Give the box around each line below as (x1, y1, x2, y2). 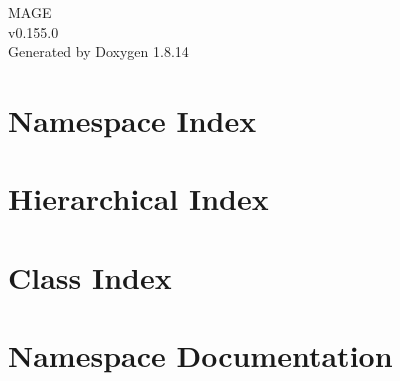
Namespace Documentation (8, 335, 393, 376)
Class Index (8, 256, 172, 297)
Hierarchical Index (8, 178, 269, 219)
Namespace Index (8, 99, 257, 140)
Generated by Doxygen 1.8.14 (8, 41, 189, 62)
